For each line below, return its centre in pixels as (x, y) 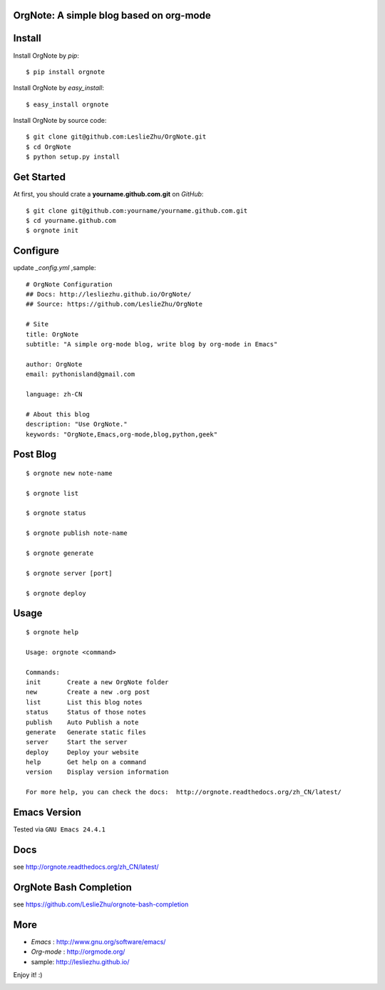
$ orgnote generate (60, 553)
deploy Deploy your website (82, 752)
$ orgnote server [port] (69, 573)
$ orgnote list (52, 493)
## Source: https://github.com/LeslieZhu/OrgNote (114, 304)
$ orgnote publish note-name (77, 533)
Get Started (39, 177)
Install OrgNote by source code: (60, 121)
